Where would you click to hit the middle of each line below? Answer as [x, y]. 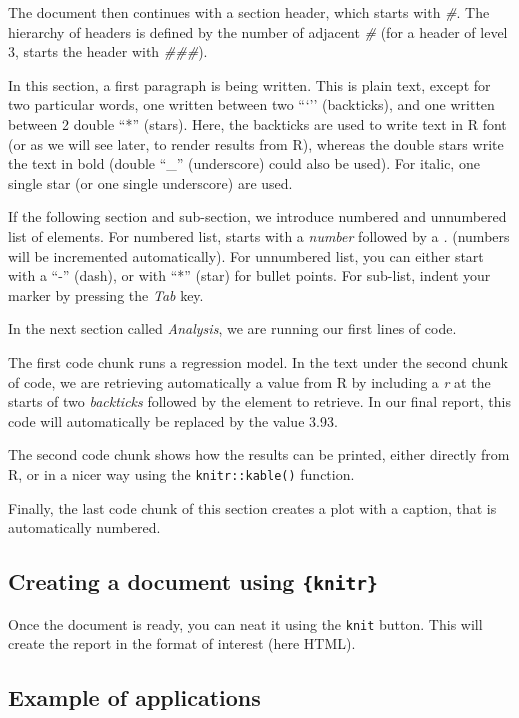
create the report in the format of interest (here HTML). [182, 643]
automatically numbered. [84, 527]
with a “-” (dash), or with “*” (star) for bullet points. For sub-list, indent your [249, 275]
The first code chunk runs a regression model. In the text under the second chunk [258, 361]
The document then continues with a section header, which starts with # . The [249, 12]
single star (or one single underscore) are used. [150, 182]
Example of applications [134, 697]
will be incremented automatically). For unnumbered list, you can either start [246, 255]
